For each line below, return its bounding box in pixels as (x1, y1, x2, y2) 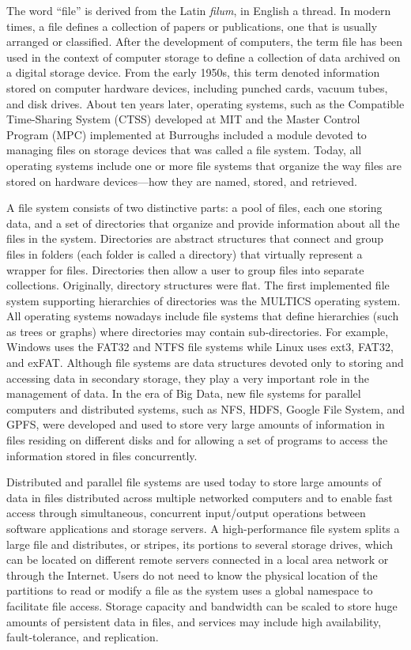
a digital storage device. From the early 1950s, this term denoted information (6, 64, 380, 81)
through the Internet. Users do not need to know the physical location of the (6, 566, 378, 583)
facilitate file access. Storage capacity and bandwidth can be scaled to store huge (6, 597, 398, 614)
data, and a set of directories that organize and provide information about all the (6, 214, 400, 231)
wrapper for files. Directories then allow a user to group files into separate (6, 261, 364, 278)
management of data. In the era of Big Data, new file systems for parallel (6, 385, 361, 402)
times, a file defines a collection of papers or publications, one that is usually (6, 17, 378, 34)
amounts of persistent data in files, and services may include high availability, (6, 613, 382, 629)
